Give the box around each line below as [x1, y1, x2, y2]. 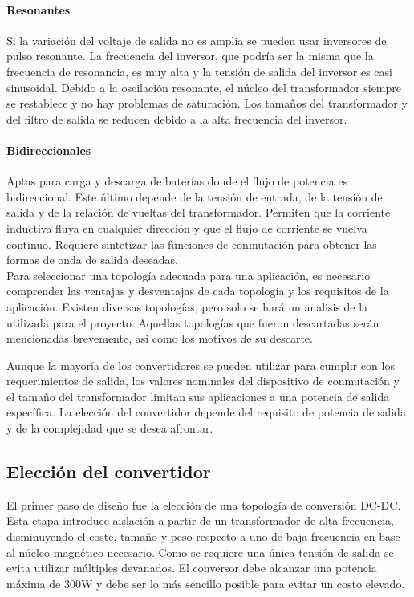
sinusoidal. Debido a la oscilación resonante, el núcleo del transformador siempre [6, 79, 402, 95]
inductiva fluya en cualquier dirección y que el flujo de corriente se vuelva [6, 219, 367, 236]
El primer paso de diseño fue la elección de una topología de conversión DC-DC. [6, 496, 401, 513]
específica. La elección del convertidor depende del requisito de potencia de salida [6, 404, 406, 420]
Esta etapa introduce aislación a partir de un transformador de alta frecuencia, [6, 512, 394, 529]
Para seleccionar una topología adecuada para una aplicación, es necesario [6, 266, 371, 283]
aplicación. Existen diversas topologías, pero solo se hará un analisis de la [6, 298, 368, 315]
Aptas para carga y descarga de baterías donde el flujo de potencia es [6, 173, 348, 189]
